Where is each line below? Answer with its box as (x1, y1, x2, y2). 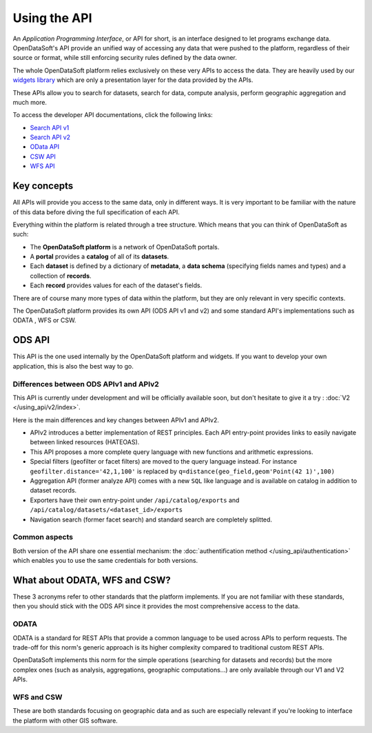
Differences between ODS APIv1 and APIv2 (12, 379, 160, 389)
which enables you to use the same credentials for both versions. (12, 557, 198, 565)
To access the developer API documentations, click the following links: (12, 111, 213, 119)
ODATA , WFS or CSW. (12, 316, 76, 324)
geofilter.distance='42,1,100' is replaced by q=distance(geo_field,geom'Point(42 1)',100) (30, 467, 335, 475)
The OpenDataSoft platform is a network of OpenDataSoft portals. (30, 242, 220, 251)
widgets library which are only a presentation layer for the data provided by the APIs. (12, 76, 254, 84)
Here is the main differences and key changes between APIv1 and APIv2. (12, 415, 220, 424)
